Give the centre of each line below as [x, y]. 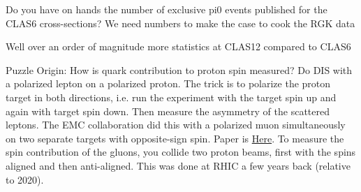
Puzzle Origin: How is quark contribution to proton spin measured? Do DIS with [179, 69]
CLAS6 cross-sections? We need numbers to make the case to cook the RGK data [180, 23]
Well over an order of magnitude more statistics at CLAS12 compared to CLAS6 [178, 46]
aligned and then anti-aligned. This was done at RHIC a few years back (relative [178, 165]
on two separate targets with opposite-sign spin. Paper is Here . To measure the [175, 138]
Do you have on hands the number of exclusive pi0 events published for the [167, 9]
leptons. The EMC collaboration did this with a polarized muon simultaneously [176, 125]
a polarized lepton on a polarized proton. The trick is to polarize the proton [168, 83]
